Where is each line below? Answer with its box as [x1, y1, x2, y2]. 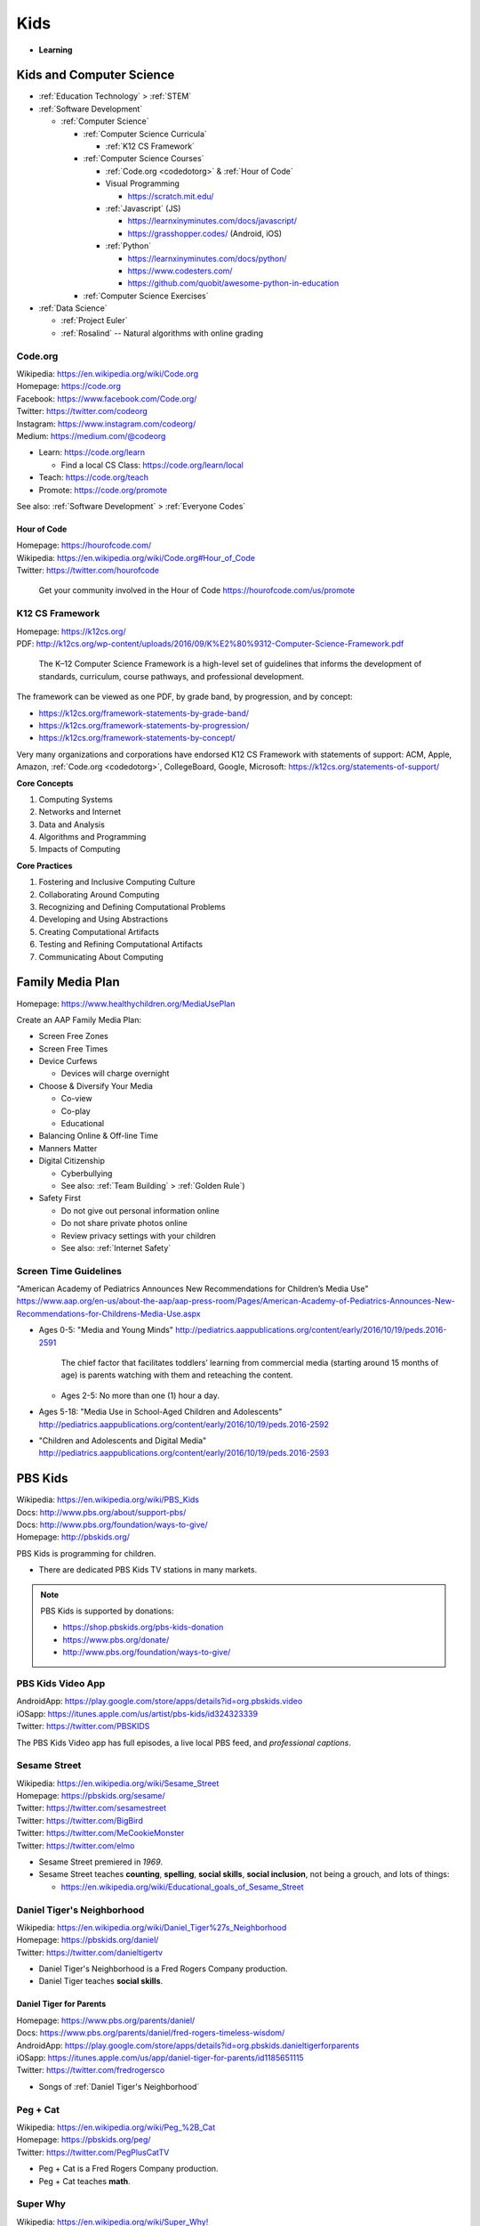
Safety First [38, 1193, 82, 1204]
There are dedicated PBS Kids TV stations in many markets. [38, 1564, 258, 1575]
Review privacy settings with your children [60, 1230, 217, 1241]
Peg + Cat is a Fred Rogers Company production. [38, 2164, 219, 2174]
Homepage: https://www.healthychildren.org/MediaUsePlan [16, 998, 236, 1009]
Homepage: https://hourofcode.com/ [16, 540, 152, 551]
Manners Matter [38, 1142, 98, 1153]
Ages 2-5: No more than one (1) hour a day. [60, 1390, 220, 1401]
